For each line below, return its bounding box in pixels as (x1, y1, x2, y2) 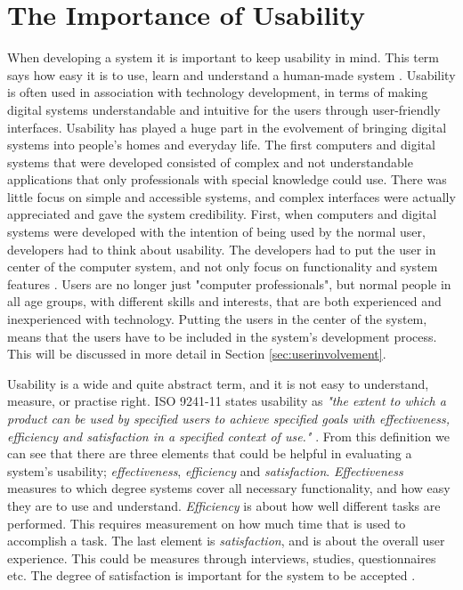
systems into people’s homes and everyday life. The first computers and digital (7, 135, 435, 154)
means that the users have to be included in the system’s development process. (7, 327, 437, 345)
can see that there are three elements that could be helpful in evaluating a (7, 444, 412, 463)
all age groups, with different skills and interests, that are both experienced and (7, 292, 442, 311)
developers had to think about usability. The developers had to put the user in (7, 239, 436, 258)
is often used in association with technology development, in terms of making (7, 83, 428, 101)
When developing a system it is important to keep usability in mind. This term (7, 48, 440, 67)
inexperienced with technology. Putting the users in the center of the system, (7, 310, 427, 328)
